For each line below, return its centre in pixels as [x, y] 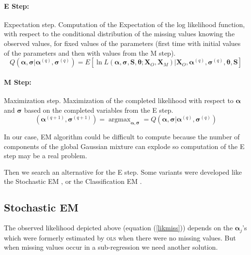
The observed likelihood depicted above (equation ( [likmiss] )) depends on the [118, 228]
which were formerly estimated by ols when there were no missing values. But [120, 237]
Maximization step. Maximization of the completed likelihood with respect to [119, 100]
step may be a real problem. [46, 156]
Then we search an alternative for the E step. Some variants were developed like [123, 172]
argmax [119, 120]
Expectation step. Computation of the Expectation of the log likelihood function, [125, 24]
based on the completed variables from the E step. [99, 110]
